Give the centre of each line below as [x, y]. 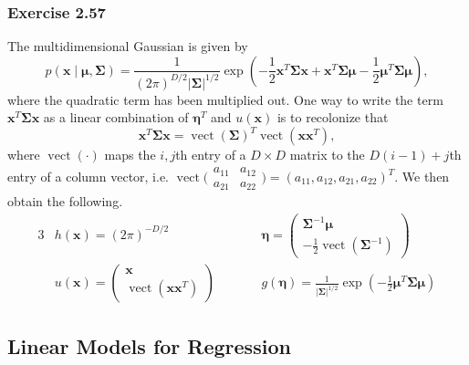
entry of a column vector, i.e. [89, 177]
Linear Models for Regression [149, 345]
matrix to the [327, 155]
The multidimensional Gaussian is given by [128, 46]
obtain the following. [65, 201]
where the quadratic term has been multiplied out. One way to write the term [225, 99]
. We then [422, 177]
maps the [130, 155]
